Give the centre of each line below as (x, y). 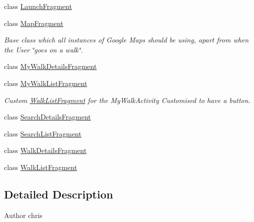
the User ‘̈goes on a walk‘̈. (43, 49)
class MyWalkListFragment (46, 83)
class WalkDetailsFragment (45, 150)
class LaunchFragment (38, 6)
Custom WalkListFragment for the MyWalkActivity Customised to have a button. (127, 100)
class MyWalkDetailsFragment (50, 66)
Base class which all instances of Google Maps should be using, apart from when (126, 40)
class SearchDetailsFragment (47, 117)
